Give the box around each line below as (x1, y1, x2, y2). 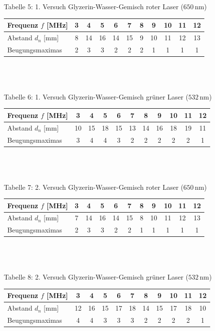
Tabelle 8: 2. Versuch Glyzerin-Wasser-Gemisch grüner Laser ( (4, 272, 188, 282)
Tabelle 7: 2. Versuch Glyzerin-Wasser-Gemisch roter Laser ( (4, 182, 184, 192)
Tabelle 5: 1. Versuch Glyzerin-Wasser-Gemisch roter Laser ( (4, 1, 184, 12)
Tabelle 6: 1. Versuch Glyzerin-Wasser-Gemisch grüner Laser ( (4, 91, 188, 101)
